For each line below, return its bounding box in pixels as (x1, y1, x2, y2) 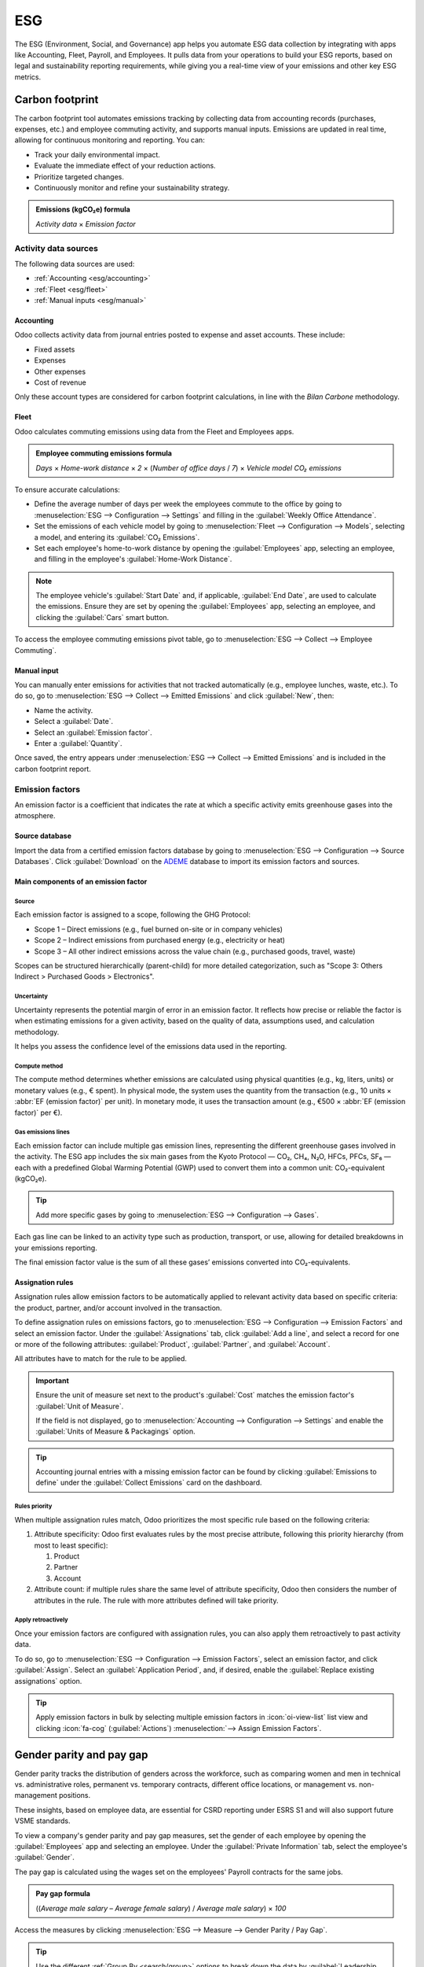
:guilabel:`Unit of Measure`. (35, 1401, 124, 1411)
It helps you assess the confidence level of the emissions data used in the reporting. (14, 1041, 287, 1050)
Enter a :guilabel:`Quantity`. (34, 739, 122, 747)
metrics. (14, 72, 42, 82)
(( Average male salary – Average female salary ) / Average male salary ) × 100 (35, 1903, 287, 1913)
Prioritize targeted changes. (34, 172, 125, 181)
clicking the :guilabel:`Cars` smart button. (35, 612, 170, 622)
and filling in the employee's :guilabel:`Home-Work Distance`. (34, 555, 232, 564)
